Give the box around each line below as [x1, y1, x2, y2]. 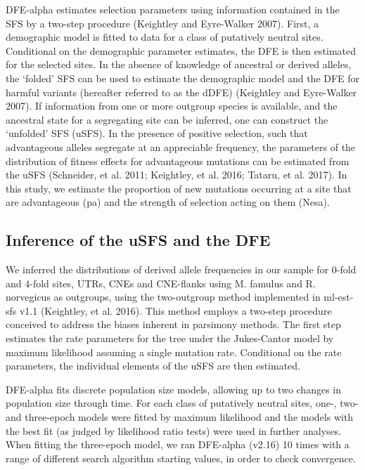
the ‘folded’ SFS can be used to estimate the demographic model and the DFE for [6, 70, 360, 85]
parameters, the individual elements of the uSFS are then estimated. [6, 358, 300, 373]
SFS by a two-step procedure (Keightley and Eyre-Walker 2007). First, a [6, 15, 319, 30]
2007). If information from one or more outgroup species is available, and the [6, 98, 338, 113]
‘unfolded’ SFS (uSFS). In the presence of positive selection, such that [6, 126, 308, 141]
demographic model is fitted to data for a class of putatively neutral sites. [6, 30, 324, 44]
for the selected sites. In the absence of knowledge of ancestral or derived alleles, [6, 57, 352, 72]
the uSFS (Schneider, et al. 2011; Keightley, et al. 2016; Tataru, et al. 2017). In [6, 167, 347, 182]
